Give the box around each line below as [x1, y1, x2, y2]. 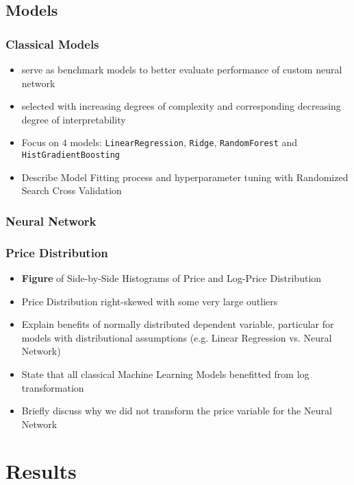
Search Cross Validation [21, 183, 122, 198]
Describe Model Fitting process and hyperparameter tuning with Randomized [21, 169, 349, 184]
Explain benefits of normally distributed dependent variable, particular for [21, 317, 334, 331]
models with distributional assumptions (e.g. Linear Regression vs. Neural [21, 330, 332, 344]
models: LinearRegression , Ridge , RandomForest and [70, 135, 298, 150]
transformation [21, 380, 84, 394]
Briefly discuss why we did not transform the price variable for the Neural [21, 403, 332, 418]
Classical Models [5, 35, 99, 52]
